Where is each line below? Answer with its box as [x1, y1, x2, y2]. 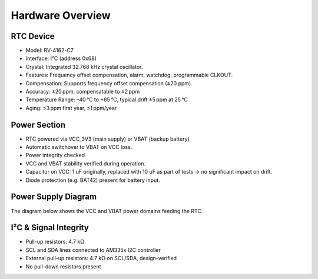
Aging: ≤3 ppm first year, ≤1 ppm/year [25, 104, 117, 111]
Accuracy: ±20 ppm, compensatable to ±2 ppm [25, 88, 140, 95]
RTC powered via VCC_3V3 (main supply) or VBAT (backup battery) [25, 135, 190, 142]
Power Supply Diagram [11, 192, 97, 202]
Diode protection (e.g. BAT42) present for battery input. [25, 177, 160, 184]
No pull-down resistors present [25, 263, 101, 270]
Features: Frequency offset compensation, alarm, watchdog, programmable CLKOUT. [25, 71, 233, 79]
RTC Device [11, 31, 55, 41]
